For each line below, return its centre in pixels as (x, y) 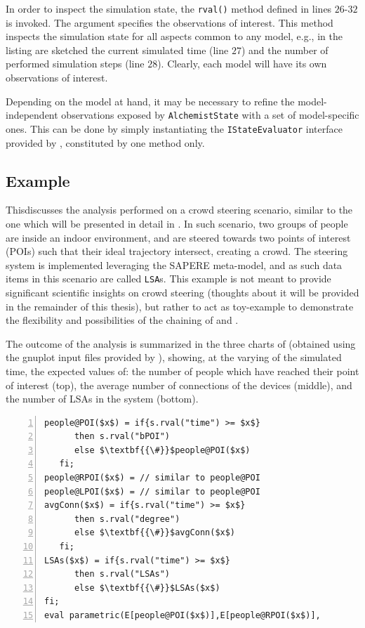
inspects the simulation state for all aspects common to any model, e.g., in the (174, 36)
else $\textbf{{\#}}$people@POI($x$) (162, 450)
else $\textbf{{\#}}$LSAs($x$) (147, 588)
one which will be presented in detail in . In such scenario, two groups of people (177, 223)
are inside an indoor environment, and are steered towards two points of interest (178, 237)
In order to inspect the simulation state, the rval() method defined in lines (169, 8)
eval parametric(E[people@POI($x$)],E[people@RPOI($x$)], (182, 616)
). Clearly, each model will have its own (242, 64)
